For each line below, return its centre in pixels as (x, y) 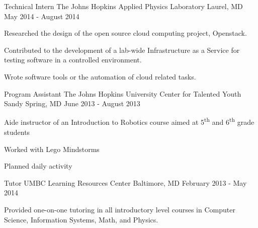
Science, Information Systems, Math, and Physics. (81, 219)
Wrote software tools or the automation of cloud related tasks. (100, 76)
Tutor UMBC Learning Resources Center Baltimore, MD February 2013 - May (125, 182)
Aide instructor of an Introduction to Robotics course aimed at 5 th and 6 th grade (129, 121)
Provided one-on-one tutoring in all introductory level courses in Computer (120, 209)
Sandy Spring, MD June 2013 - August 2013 (72, 103)
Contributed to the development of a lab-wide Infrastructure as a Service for (122, 50)
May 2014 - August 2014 (42, 16)
